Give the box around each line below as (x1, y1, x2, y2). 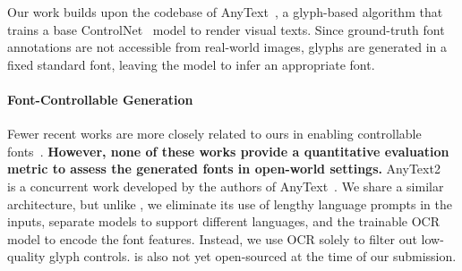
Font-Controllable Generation (7, 89, 193, 108)
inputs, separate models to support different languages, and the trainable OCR (7, 212, 440, 231)
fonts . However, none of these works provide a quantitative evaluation (7, 141, 449, 160)
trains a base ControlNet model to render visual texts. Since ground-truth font (7, 20, 445, 38)
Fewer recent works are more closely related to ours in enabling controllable (7, 124, 422, 143)
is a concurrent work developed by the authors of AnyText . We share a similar (7, 176, 444, 195)
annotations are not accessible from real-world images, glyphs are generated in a (7, 38, 447, 56)
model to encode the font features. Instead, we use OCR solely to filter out (7, 229, 417, 248)
